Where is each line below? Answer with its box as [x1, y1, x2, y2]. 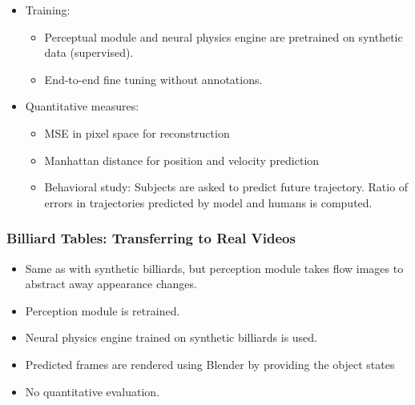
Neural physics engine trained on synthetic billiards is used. [25, 329, 318, 346]
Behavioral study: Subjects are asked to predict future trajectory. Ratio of [44, 178, 409, 195]
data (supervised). [44, 44, 134, 61]
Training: [25, 2, 71, 18]
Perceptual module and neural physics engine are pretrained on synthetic [44, 28, 403, 45]
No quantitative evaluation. [25, 383, 160, 399]
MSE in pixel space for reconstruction [44, 124, 230, 141]
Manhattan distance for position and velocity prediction [44, 151, 320, 168]
